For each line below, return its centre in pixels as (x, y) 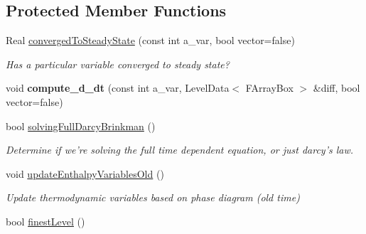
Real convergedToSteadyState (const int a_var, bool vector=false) (150, 40)
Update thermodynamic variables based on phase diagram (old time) (153, 197)
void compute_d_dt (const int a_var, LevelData (118, 88)
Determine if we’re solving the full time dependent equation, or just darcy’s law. (180, 150)
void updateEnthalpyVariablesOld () (85, 173)
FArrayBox (269, 88)
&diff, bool (337, 88)
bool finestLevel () (45, 221)
